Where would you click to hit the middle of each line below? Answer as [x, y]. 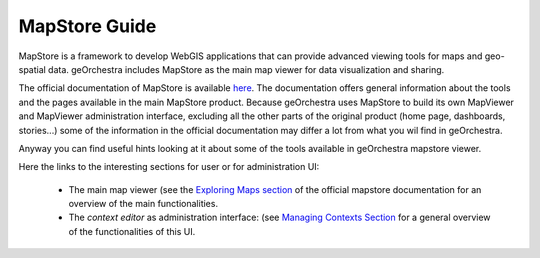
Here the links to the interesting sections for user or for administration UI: [169, 167]
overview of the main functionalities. [143, 204]
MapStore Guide [87, 26]
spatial [32, 69]
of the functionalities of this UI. [132, 231]
